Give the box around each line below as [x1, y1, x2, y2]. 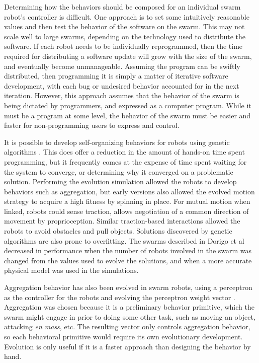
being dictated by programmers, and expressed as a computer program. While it [4, 100, 251, 110]
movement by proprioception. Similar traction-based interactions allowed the [4, 215, 240, 226]
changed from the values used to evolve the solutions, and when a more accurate [4, 255, 252, 265]
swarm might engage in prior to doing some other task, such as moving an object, [4, 311, 255, 322]
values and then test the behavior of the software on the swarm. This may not [4, 21, 245, 32]
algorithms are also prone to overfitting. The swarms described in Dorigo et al [4, 235, 244, 246]
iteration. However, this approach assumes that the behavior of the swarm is [4, 90, 239, 101]
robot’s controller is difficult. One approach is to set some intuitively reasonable [4, 11, 249, 22]
